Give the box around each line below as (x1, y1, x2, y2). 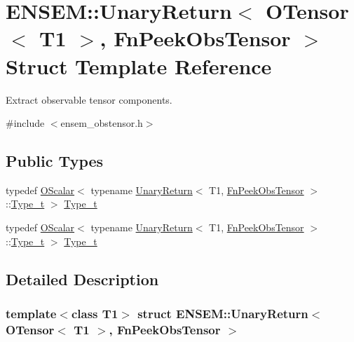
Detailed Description (6, 268, 159, 289)
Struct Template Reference (6, 51, 272, 80)
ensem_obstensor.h (60, 116, 143, 130)
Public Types (6, 150, 104, 172)
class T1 (71, 304, 118, 322)
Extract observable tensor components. (6, 92, 172, 107)
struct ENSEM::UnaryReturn (137, 304, 308, 322)
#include (6, 116, 45, 130)
